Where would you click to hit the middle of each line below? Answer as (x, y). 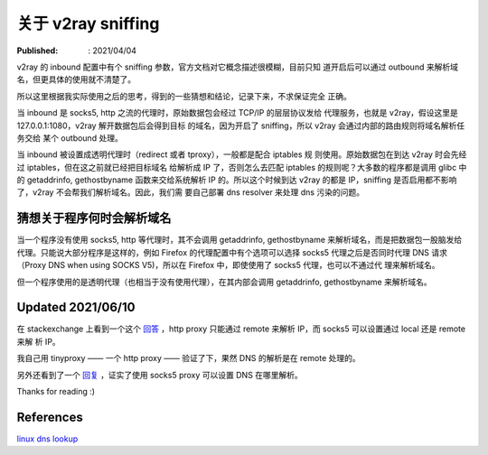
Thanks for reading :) (56, 391)
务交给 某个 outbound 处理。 (70, 138)
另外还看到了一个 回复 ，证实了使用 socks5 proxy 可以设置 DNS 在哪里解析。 (160, 375)
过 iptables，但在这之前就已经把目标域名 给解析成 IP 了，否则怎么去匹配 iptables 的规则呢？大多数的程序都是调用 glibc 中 (242, 167)
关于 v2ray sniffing (88, 23)
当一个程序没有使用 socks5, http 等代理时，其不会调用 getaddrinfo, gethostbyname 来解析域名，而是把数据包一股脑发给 (239, 240)
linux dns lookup (47, 439)
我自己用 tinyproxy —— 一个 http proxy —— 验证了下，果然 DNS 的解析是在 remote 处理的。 (188, 358)
